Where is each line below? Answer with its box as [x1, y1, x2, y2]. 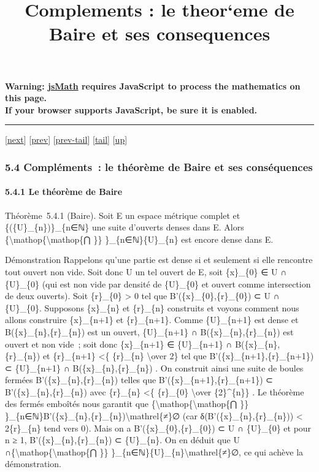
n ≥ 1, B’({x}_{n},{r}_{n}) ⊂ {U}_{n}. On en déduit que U [5, 433, 240, 446]
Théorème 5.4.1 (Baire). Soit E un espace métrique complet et [5, 208, 240, 221]
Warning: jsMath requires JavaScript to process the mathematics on [5, 79, 301, 92]
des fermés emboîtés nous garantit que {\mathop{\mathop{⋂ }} [5, 397, 249, 410]
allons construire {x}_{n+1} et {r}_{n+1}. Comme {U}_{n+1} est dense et [5, 313, 299, 326]
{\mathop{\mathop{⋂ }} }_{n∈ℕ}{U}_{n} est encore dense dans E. [5, 232, 274, 245]
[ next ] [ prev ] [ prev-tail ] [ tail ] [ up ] [5, 133, 128, 146]
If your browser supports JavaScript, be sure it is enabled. [5, 103, 258, 116]
